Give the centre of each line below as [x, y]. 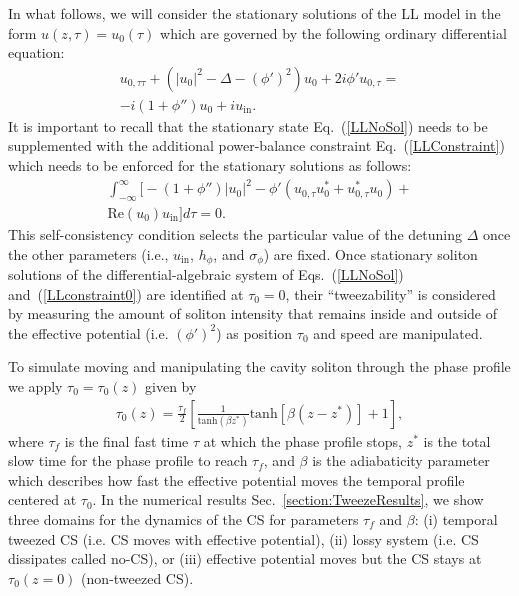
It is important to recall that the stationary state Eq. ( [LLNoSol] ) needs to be [248, 125]
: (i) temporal [456, 519]
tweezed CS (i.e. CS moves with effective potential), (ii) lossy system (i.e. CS [243, 538]
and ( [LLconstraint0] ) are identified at [126, 293]
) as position [254, 332]
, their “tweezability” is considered [390, 293]
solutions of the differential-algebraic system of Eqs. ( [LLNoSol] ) [206, 274]
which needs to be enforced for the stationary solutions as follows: [210, 165]
